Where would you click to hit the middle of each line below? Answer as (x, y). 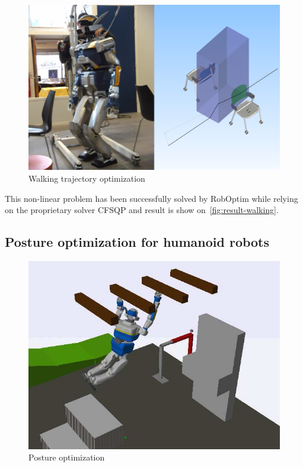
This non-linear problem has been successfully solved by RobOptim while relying (151, 198)
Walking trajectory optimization (87, 178)
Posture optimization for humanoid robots (137, 242)
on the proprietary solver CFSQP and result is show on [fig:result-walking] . (142, 210)
